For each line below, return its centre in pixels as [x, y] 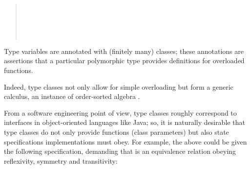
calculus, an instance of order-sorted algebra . [72, 96]
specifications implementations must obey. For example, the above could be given [125, 141]
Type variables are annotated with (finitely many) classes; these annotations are [124, 51]
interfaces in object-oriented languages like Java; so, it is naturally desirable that [125, 122]
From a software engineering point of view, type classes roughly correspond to [120, 112]
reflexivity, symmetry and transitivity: [61, 160]
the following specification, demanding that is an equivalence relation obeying [120, 151]
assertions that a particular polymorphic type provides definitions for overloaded [124, 60]
